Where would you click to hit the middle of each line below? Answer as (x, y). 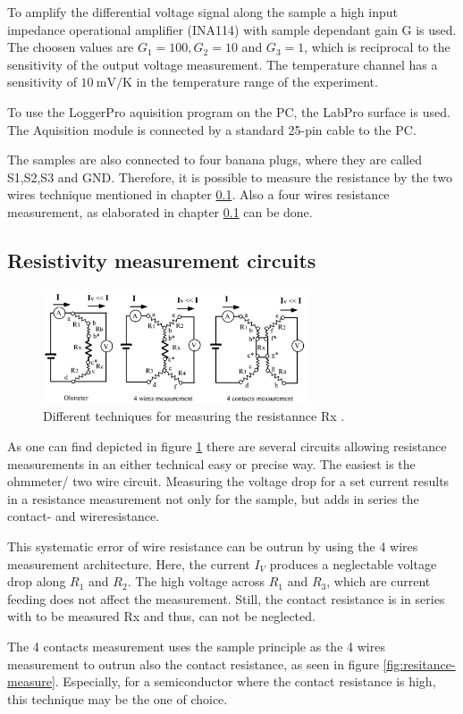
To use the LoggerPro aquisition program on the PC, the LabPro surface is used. (229, 111)
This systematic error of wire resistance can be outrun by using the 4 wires (213, 546)
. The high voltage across (196, 581)
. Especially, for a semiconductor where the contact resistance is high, (245, 681)
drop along (37, 581)
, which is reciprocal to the (377, 47)
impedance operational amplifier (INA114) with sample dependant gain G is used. (232, 29)
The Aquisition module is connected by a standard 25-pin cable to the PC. (212, 129)
